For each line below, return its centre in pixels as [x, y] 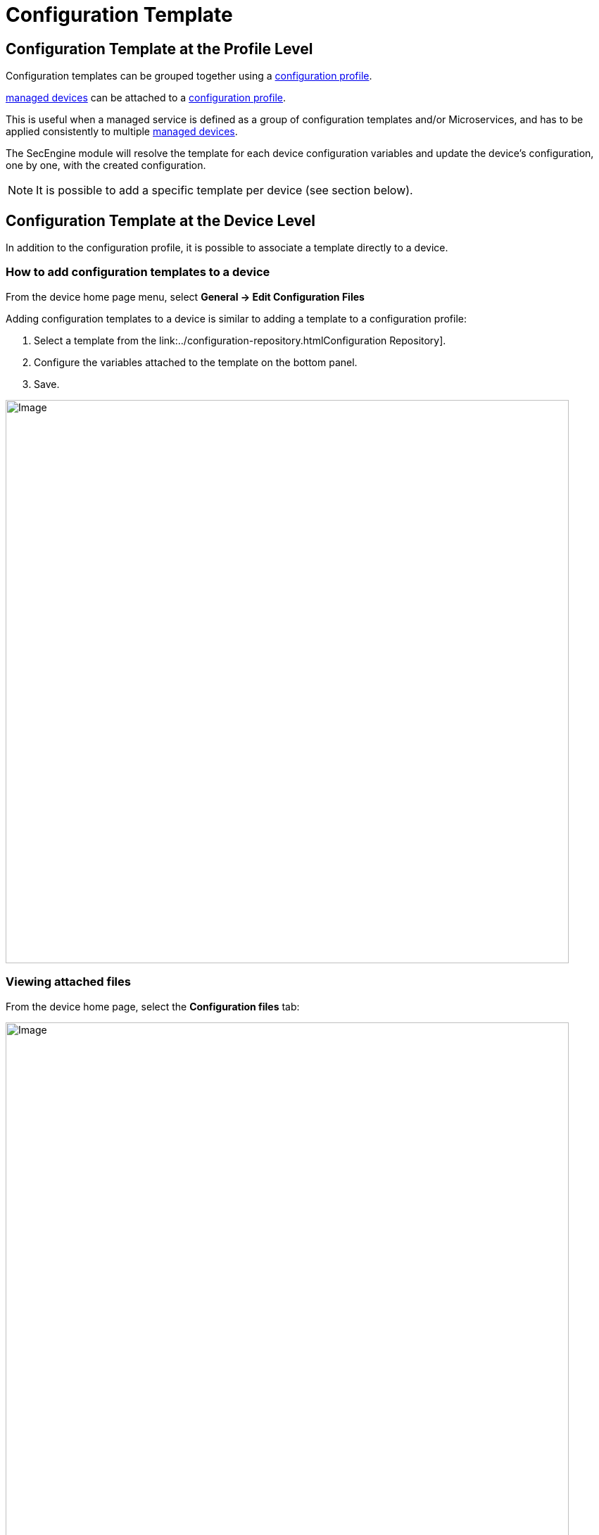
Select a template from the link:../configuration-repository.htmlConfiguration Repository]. [240, 340]
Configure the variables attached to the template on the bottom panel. [196, 362]
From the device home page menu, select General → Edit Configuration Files [185, 296]
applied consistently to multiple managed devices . [122, 132]
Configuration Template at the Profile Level [159, 49]
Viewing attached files [68, 982]
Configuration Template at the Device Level [160, 220]
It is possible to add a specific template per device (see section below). [225, 190]
